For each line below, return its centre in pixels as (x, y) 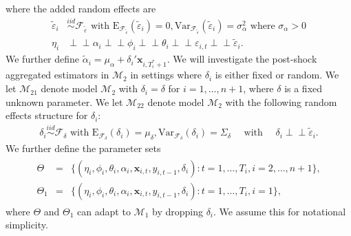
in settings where (166, 75)
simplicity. (27, 225)
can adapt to (104, 211)
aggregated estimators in (57, 75)
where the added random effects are (81, 8)
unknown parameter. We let (64, 101)
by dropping (178, 211)
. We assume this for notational (280, 211)
